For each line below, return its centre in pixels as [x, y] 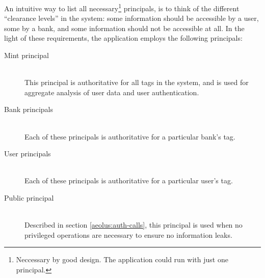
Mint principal [26, 55]
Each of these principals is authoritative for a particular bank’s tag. [130, 136]
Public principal [29, 197]
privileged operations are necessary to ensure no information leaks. [128, 234]
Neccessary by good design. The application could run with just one [122, 259]
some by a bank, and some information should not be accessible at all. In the [124, 28]
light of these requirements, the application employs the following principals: [123, 38]
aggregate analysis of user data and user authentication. [112, 92]
